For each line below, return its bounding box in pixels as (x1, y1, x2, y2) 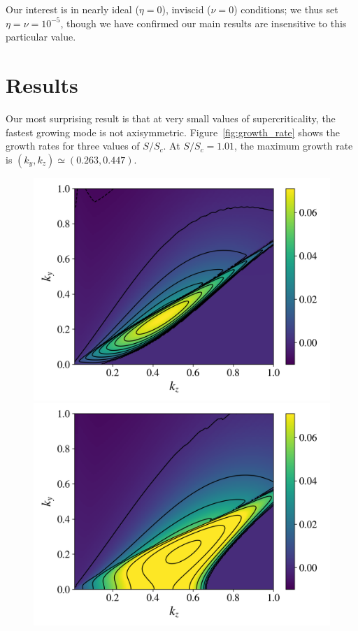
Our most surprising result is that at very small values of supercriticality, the (6, 110, 336, 125)
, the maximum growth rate (234, 138, 353, 153)
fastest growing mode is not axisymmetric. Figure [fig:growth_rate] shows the (6, 124, 341, 139)
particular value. (6, 29, 76, 44)
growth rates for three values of (6, 138, 140, 153)
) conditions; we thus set (234, 2, 338, 16)
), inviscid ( (162, 2, 211, 16)
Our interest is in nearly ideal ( (6, 2, 139, 16)
